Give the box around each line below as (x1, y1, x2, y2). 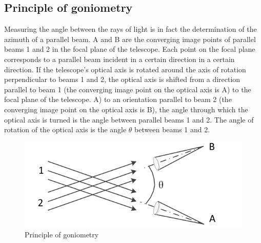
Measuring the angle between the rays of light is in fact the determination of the (4, 24, 257, 34)
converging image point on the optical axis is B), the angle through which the (4, 104, 248, 114)
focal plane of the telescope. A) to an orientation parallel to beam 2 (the (4, 94, 232, 105)
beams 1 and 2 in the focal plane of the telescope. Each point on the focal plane (4, 44, 255, 54)
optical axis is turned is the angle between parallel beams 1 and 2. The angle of (4, 114, 254, 125)
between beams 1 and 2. (134, 124, 210, 135)
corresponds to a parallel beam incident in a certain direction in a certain (4, 53, 235, 64)
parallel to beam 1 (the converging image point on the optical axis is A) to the (4, 84, 251, 94)
